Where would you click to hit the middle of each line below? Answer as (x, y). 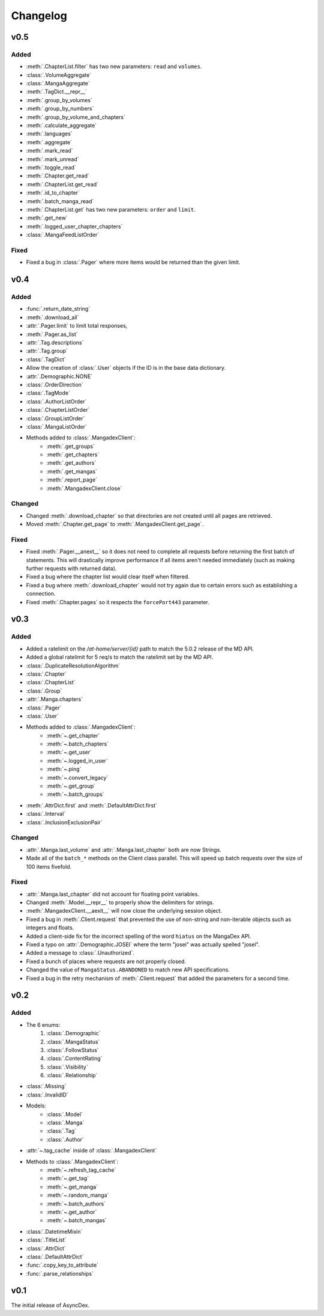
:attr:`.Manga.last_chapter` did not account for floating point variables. (112, 894)
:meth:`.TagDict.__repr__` (56, 92)
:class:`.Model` (65, 1114)
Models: (36, 1106)
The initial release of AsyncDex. (50, 1305)
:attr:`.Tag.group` (47, 351)
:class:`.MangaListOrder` (56, 426)
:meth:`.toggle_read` (51, 167)
